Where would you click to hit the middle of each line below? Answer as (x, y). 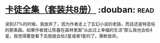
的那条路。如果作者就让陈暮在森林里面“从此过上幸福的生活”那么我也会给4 (79, 30)
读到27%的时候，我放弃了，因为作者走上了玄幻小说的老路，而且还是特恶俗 (80, 24)
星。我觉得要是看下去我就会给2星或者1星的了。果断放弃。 (63, 36)
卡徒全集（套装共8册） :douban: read (80, 10)
